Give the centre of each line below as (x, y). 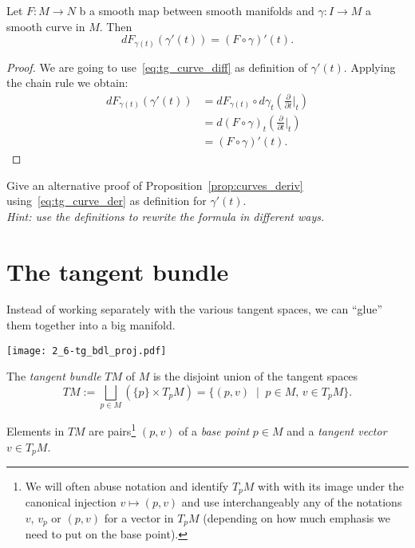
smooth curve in (46, 26)
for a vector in (139, 518)
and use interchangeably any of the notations (292, 502)
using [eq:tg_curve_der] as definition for (107, 201)
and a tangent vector (337, 430)
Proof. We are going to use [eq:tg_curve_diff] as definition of (157, 67)
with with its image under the (331, 485)
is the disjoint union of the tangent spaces (255, 376)
